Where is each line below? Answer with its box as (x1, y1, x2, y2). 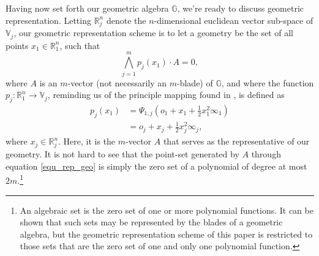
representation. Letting (6, 13, 91, 26)
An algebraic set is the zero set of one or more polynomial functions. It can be (20, 203, 313, 216)
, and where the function (221, 76, 314, 89)
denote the (106, 13, 146, 26)
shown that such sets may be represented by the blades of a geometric (20, 216, 283, 228)
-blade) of (177, 76, 213, 89)
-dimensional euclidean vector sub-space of (154, 13, 313, 26)
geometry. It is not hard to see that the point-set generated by (6, 148, 239, 160)
